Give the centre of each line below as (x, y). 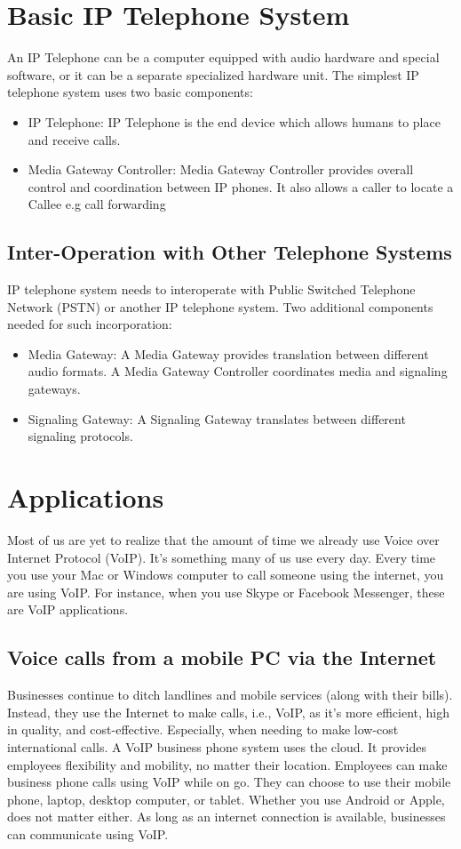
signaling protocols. (80, 436)
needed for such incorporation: (90, 324)
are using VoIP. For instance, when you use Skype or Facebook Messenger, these (226, 592)
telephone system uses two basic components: (130, 92)
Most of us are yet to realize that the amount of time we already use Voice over (223, 539)
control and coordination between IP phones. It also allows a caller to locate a (241, 186)
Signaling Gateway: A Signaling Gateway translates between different (217, 418)
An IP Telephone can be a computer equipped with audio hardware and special (223, 57)
